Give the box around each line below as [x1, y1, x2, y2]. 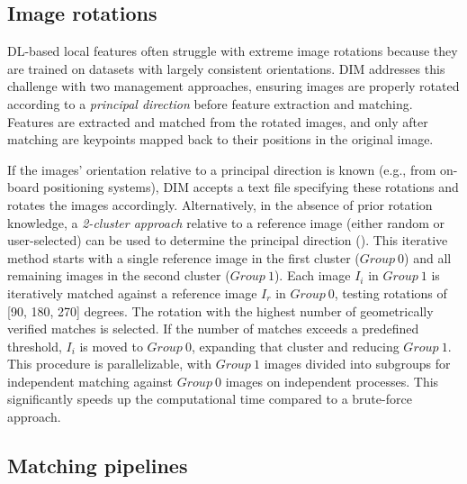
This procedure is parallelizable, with [7, 354, 212, 373]
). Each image [274, 266, 351, 285]
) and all [404, 248, 452, 267]
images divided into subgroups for [264, 354, 451, 373]
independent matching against [7, 371, 174, 390]
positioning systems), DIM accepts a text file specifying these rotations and [43, 178, 459, 196]
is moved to [79, 336, 143, 355]
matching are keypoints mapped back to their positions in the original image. [7, 130, 434, 149]
